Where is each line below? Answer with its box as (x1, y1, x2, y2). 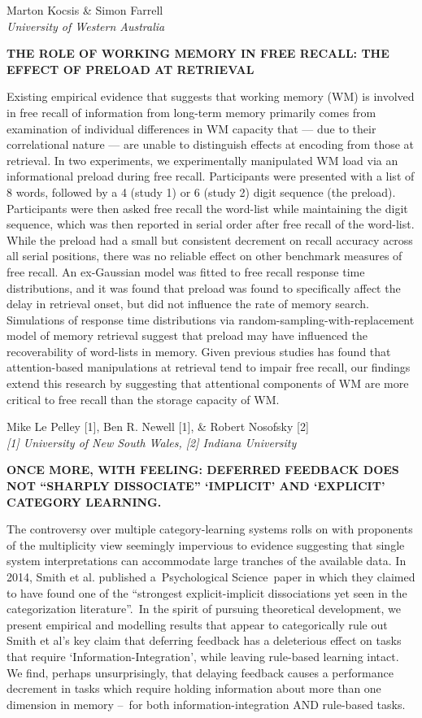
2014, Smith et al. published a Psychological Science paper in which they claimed (7, 568, 415, 585)
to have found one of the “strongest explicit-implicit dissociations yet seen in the (7, 584, 407, 601)
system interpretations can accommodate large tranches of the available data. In (7, 552, 407, 569)
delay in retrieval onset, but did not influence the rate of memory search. (7, 295, 370, 312)
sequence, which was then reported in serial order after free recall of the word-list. (7, 215, 415, 233)
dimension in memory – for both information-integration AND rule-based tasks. (7, 695, 406, 712)
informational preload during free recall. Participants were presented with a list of (7, 168, 415, 185)
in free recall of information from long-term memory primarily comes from (7, 103, 376, 120)
